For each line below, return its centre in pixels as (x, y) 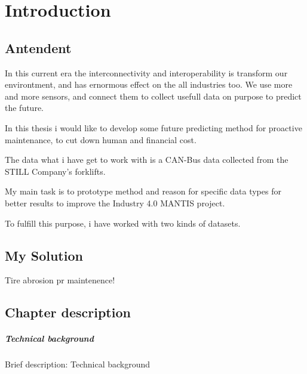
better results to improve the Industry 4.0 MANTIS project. (115, 203)
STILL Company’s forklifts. (55, 171)
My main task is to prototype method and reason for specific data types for (143, 191)
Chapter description (68, 312)
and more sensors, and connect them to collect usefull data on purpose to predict (153, 96)
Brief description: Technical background (78, 364)
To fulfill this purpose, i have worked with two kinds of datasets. (123, 223)
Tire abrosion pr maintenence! (60, 280)
